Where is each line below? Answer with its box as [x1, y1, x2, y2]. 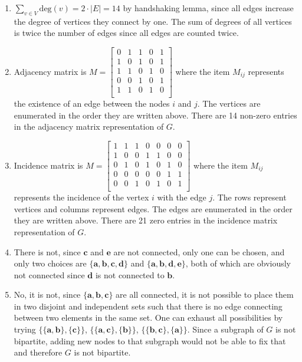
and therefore [14, 346, 63, 358]
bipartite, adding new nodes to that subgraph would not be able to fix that [14, 334, 286, 347]
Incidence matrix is [14, 159, 83, 171]
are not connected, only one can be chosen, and [113, 245, 285, 258]
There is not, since [14, 245, 81, 258]
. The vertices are [197, 97, 261, 110]
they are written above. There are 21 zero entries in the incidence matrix [14, 214, 278, 226]
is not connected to [95, 268, 165, 281]
